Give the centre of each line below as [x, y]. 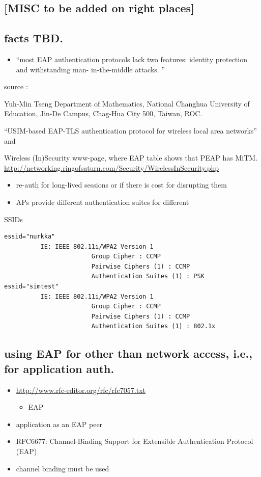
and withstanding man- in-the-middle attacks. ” [91, 69]
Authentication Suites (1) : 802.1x [153, 326]
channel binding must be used [63, 468]
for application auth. [59, 368]
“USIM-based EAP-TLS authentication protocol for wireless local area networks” [130, 130]
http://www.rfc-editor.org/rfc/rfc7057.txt [81, 390]
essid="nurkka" [30, 237]
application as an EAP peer [59, 424]
